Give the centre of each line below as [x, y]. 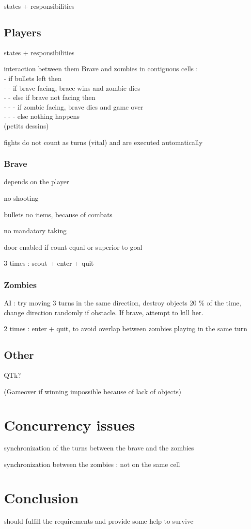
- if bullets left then [33, 78]
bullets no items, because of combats [58, 214]
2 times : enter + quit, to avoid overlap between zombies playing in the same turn [125, 329]
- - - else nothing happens [42, 116]
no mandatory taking [35, 231]
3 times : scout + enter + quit [49, 263]
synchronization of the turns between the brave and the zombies [99, 448]
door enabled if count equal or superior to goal [73, 247]
